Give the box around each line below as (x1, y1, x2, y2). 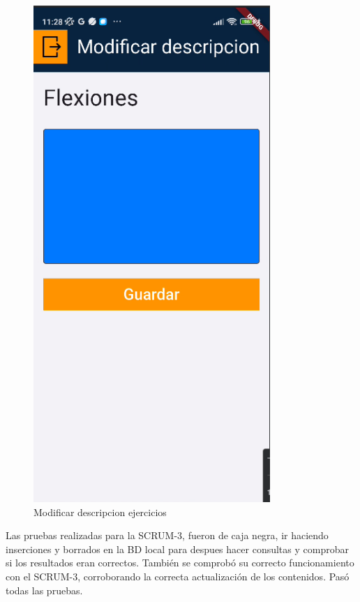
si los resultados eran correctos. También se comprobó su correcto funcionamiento (6, 555, 354, 570)
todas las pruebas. (6, 582, 83, 597)
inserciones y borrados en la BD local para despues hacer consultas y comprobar (6, 541, 349, 556)
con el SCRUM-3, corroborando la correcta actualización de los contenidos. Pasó (6, 569, 350, 584)
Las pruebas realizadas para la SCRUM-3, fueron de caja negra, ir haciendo (6, 528, 329, 543)
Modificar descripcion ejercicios (33, 504, 167, 519)
